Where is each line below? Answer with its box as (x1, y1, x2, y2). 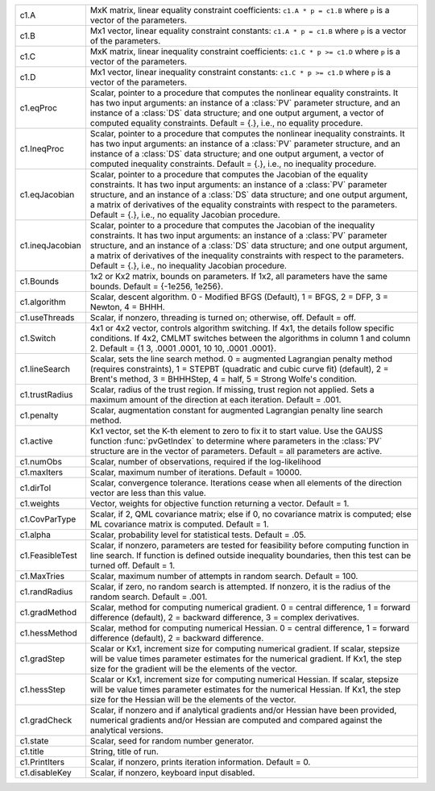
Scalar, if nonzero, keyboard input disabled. (89, 767, 255, 778)
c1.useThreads (19, 312, 75, 323)
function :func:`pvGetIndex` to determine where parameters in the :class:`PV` (89, 435, 383, 447)
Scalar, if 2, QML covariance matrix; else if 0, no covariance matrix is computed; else (89, 509, 412, 519)
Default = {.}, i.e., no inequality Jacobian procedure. (89, 260, 288, 271)
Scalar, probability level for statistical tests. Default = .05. (89, 529, 306, 540)
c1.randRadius (19, 586, 73, 597)
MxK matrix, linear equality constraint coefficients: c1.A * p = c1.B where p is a (89, 5, 390, 15)
